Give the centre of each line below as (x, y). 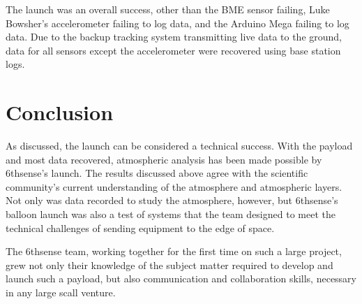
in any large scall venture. (61, 292)
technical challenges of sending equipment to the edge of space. (140, 227)
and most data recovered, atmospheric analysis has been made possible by (164, 159)
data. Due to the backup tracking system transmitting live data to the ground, (174, 37)
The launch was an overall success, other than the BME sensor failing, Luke (168, 9)
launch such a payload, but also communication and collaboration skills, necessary (181, 278)
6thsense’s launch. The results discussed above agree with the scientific (157, 173)
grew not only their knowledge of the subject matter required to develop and (169, 265)
